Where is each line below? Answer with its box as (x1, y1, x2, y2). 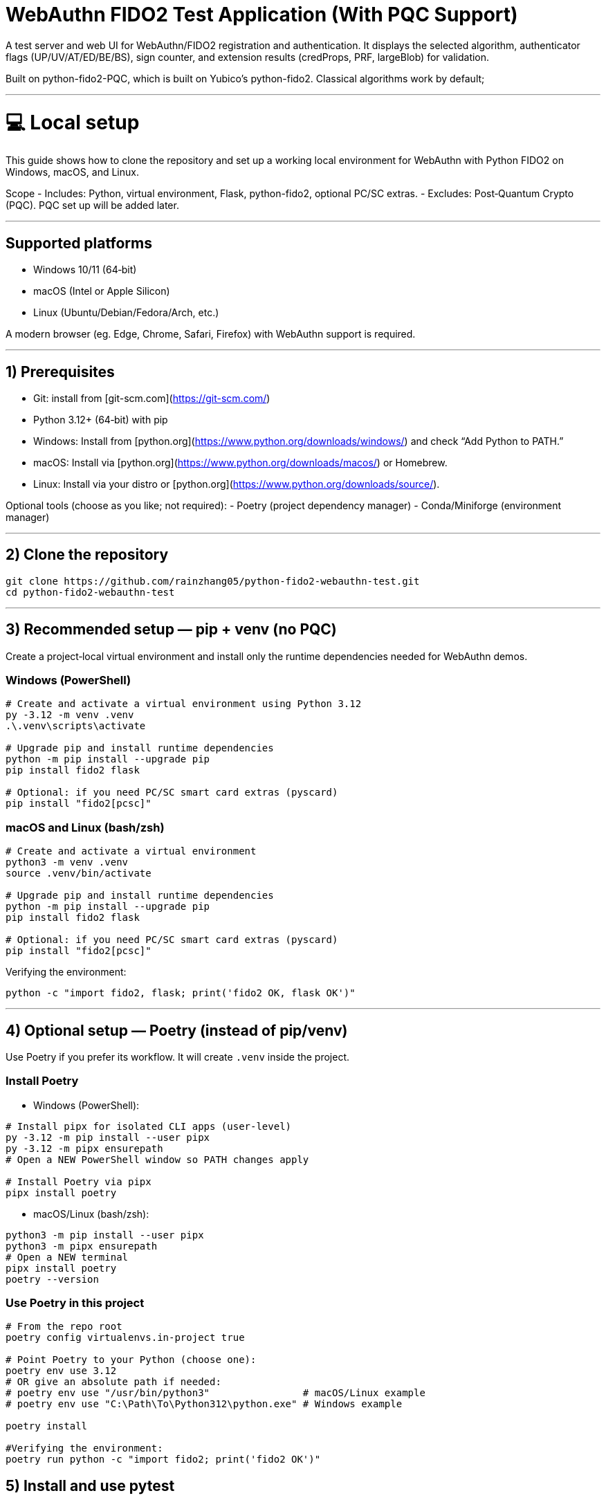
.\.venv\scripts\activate (6, 720, 146, 732)
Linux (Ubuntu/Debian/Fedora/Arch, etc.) (33, 307, 219, 319)
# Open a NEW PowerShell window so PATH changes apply (6, 1153, 309, 1165)
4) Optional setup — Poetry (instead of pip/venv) (6, 1021, 348, 1039)
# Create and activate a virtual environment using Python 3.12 (6, 698, 362, 710)
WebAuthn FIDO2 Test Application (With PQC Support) (6, 3, 518, 26)
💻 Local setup (6, 110, 140, 134)
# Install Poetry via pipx (6, 1176, 151, 1187)
